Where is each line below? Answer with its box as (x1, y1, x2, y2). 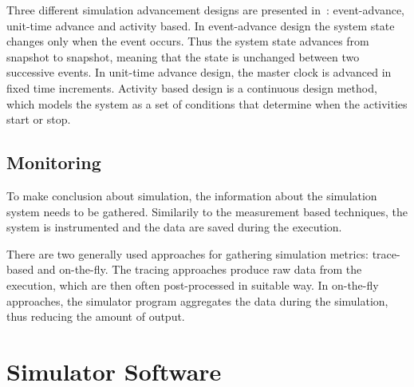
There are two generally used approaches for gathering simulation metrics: (6, 245, 369, 262)
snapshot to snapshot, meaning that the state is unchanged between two (6, 48, 360, 65)
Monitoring (6, 150, 101, 175)
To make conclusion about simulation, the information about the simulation (6, 187, 377, 203)
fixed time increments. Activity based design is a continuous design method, (6, 79, 377, 96)
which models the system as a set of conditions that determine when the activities (6, 95, 408, 112)
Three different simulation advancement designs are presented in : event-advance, (6, 2, 404, 18)
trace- (372, 245, 400, 262)
